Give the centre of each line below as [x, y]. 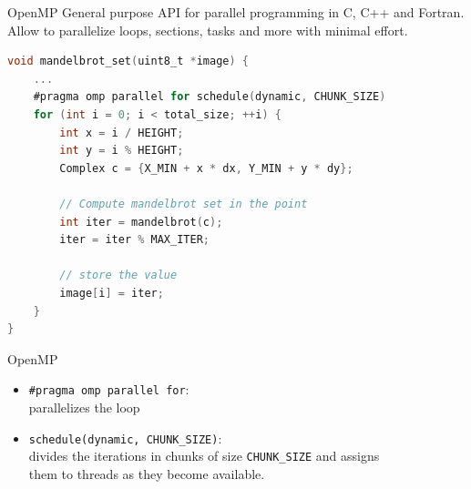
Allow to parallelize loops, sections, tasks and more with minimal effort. [208, 30]
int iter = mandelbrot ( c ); [141, 222]
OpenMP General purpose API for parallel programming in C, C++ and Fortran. [236, 12]
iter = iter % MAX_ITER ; [134, 240]
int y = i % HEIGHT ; [122, 151]
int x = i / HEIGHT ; [122, 132]
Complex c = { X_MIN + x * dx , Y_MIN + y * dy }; [206, 168]
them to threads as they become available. [147, 473]
